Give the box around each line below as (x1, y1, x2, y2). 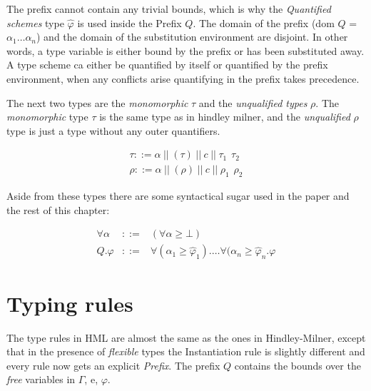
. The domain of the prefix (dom (193, 15, 335, 30)
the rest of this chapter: (6, 202, 110, 217)
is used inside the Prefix (77, 15, 182, 30)
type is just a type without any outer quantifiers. (6, 123, 220, 138)
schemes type (6, 15, 64, 30)
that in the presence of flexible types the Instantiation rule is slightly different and (6, 344, 365, 359)
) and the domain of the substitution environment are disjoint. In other (36, 29, 348, 44)
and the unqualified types (198, 95, 308, 110)
